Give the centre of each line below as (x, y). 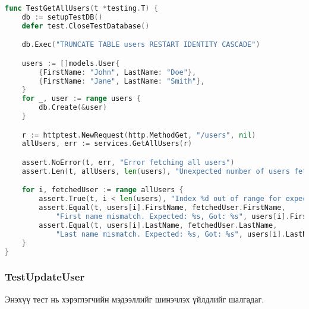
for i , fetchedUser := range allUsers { (103, 190)
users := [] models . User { (71, 63)
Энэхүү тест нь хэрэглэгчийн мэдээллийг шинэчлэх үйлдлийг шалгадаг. (135, 299)
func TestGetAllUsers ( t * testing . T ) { (81, 8)
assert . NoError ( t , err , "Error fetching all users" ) (128, 163)
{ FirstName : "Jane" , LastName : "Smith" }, (122, 81)
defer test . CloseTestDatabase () (86, 26)
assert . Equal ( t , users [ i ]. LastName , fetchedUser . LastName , (158, 225)
